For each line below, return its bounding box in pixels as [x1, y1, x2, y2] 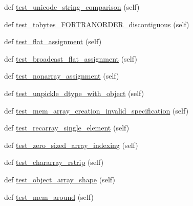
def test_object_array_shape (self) [4, 174, 115, 184]
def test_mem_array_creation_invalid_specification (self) [4, 105, 189, 116]
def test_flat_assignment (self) [4, 36, 102, 47]
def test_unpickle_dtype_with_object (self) [4, 87, 144, 98]
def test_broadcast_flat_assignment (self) [4, 53, 137, 64]
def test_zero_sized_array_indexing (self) [4, 139, 138, 150]
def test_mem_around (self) [4, 191, 94, 202]
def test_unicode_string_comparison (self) [4, 2, 140, 12]
